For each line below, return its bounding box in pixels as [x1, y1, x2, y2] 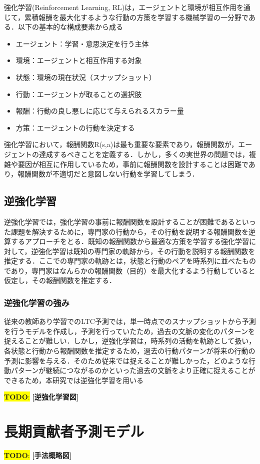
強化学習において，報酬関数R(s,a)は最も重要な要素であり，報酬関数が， [4, 139, 238, 149]
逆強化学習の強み [4, 296, 69, 308]
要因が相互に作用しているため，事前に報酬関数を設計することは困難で [17, 158, 248, 169]
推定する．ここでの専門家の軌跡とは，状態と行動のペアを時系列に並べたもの [4, 255, 256, 266]
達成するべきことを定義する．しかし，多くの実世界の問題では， [38, 148, 249, 159]
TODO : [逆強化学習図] [4, 391, 79, 402]
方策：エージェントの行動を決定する [15, 122, 135, 132]
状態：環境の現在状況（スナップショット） [15, 71, 156, 82]
